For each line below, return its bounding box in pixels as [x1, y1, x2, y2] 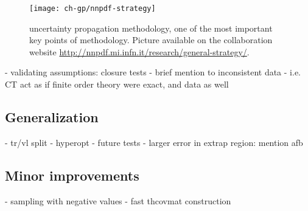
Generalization [5, 108, 99, 126]
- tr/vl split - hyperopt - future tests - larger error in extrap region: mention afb [5, 136, 303, 148]
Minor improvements [5, 165, 139, 184]
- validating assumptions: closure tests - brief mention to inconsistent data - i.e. [5, 66, 301, 78]
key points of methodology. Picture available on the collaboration [29, 33, 273, 46]
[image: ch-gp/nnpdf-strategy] [29, 4, 156, 13]
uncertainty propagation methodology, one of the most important [29, 21, 273, 34]
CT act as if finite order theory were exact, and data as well [5, 78, 229, 91]
